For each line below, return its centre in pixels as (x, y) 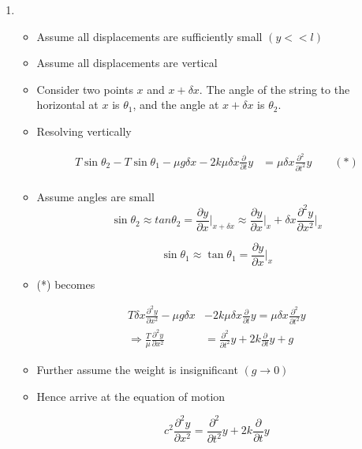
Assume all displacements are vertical (127, 63)
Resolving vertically (84, 131)
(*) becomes (66, 284)
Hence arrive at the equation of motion (131, 396)
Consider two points (85, 89)
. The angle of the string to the (274, 89)
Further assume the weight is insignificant (137, 369)
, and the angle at (176, 105)
